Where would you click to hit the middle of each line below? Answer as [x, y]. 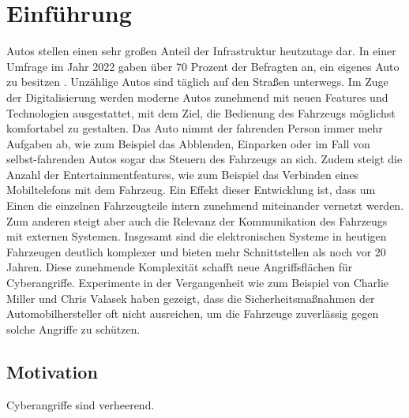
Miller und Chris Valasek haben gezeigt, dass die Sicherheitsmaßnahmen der [191, 298]
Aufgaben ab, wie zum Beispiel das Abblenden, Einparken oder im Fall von [188, 143]
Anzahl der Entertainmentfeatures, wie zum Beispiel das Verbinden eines [183, 174]
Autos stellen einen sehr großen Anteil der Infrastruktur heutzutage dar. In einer [201, 51]
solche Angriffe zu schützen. [73, 328]
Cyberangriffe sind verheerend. [81, 404]
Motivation [52, 371]
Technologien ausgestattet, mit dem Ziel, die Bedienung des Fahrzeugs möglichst [201, 112]
